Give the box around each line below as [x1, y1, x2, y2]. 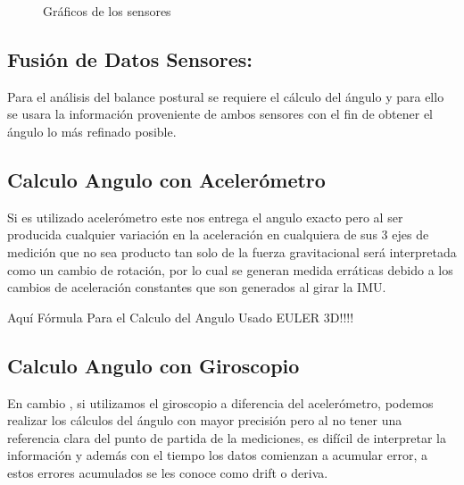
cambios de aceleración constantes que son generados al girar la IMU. [7, 278, 386, 297]
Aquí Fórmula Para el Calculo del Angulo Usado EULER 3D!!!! [7, 307, 354, 326]
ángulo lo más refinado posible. [7, 121, 177, 140]
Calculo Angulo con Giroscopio [7, 351, 300, 379]
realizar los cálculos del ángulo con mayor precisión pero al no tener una [7, 411, 402, 430]
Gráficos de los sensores [43, 2, 171, 20]
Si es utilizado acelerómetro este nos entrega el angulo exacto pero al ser [7, 207, 403, 226]
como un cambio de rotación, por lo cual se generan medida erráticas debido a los [7, 260, 453, 279]
